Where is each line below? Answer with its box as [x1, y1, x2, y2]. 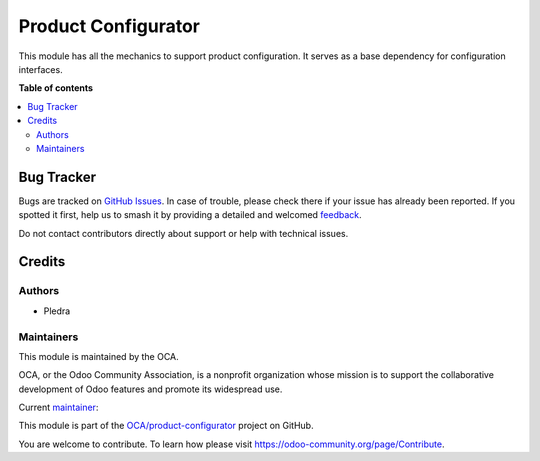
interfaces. [18, 63, 64, 75]
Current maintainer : [18, 401, 99, 414]
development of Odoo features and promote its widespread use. [18, 383, 283, 395]
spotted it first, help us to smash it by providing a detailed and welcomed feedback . [18, 209, 362, 221]
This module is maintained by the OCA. [18, 350, 179, 362]
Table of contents [18, 82, 94, 94]
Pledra [43, 305, 71, 317]
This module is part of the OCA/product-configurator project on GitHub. [18, 420, 314, 432]
